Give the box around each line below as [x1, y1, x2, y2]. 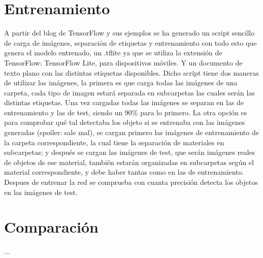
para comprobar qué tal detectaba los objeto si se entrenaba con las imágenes [4, 117, 245, 127]
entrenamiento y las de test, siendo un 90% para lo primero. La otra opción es [4, 107, 247, 117]
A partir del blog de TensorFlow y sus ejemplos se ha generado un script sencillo [4, 27, 255, 38]
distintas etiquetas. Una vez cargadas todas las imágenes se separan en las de [4, 97, 244, 108]
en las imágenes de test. [4, 186, 78, 197]
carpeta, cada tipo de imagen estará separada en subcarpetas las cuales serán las [4, 87, 255, 98]
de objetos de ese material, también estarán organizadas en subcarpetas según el [4, 156, 254, 167]
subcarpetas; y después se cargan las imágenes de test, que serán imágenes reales [4, 147, 255, 157]
